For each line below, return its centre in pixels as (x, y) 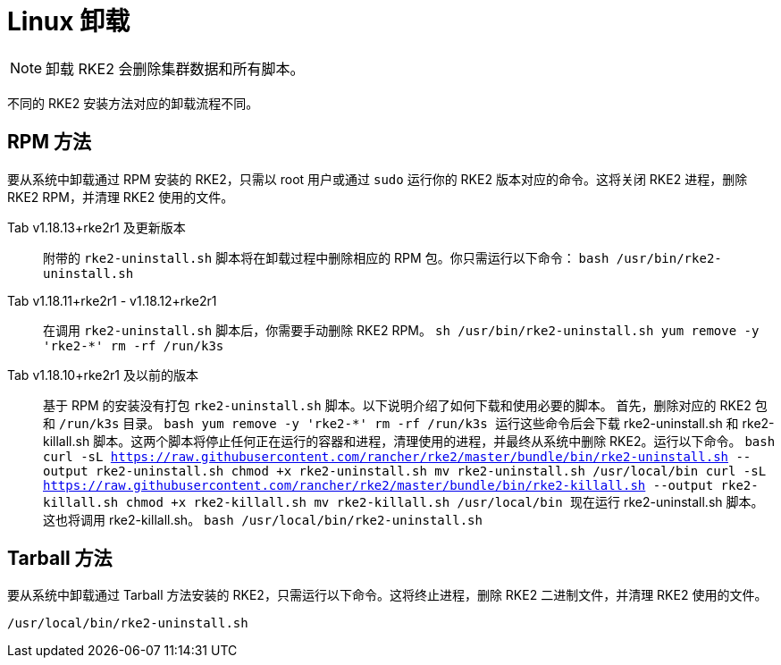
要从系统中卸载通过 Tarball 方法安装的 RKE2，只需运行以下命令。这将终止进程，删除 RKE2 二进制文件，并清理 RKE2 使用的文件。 (387, 595)
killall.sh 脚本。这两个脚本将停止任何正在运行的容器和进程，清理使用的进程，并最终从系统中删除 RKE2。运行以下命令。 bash (409, 441)
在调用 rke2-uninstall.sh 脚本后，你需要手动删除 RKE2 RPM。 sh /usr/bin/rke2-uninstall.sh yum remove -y (401, 330)
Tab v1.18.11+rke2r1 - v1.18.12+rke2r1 (112, 300)
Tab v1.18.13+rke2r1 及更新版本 (97, 227)
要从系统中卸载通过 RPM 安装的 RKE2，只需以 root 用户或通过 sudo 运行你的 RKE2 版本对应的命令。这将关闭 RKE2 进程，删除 (378, 179)
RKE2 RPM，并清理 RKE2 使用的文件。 (121, 197)
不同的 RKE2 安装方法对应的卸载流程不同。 (133, 103)
